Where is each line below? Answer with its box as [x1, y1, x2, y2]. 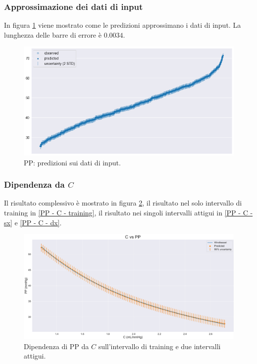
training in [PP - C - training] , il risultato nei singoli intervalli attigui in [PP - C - [4, 208, 253, 217]
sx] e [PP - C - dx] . [4, 217, 62, 227]
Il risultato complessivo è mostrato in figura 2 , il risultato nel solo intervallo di [4, 198, 242, 208]
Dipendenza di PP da [24, 341, 89, 351]
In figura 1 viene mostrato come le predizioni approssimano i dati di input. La [4, 20, 241, 30]
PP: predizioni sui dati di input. [24, 157, 121, 167]
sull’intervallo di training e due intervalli [98, 341, 221, 351]
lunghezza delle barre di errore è [4, 29, 102, 40]
